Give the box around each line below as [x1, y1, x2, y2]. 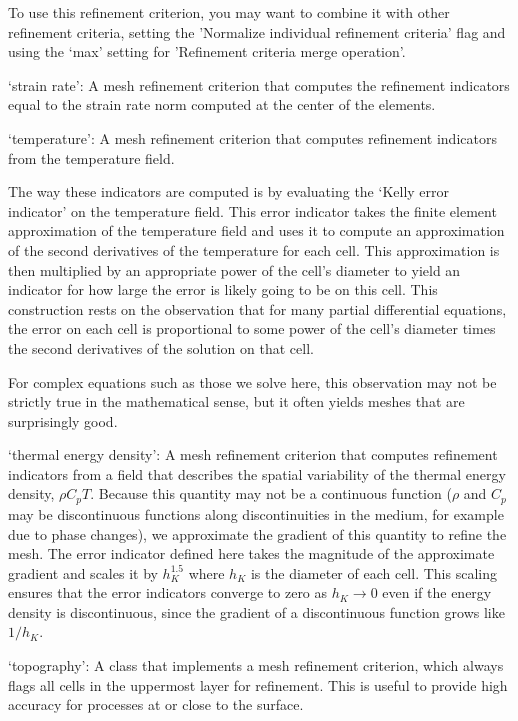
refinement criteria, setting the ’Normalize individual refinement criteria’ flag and [8, 21, 506, 42]
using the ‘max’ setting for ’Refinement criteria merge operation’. [8, 41, 406, 62]
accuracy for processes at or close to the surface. [8, 694, 304, 715]
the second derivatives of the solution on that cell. [8, 337, 314, 358]
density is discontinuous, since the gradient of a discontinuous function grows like [8, 601, 505, 622]
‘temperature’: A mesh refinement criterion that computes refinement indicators [8, 127, 497, 148]
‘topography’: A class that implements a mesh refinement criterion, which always [8, 655, 504, 676]
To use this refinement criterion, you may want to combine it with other [8, 2, 450, 22]
